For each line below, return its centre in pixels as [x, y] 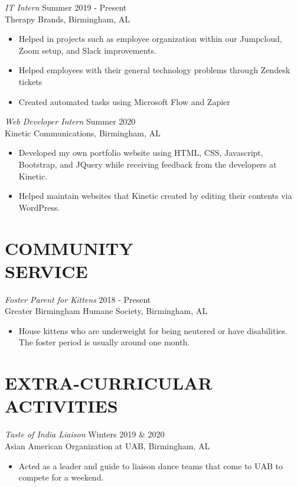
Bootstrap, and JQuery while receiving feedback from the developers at [148, 164]
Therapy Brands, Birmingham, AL [67, 19]
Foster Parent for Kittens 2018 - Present [78, 299]
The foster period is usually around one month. [104, 342]
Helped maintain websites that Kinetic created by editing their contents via [155, 196]
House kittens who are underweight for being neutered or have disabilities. [153, 330]
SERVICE [46, 271]
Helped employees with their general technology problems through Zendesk [154, 70]
